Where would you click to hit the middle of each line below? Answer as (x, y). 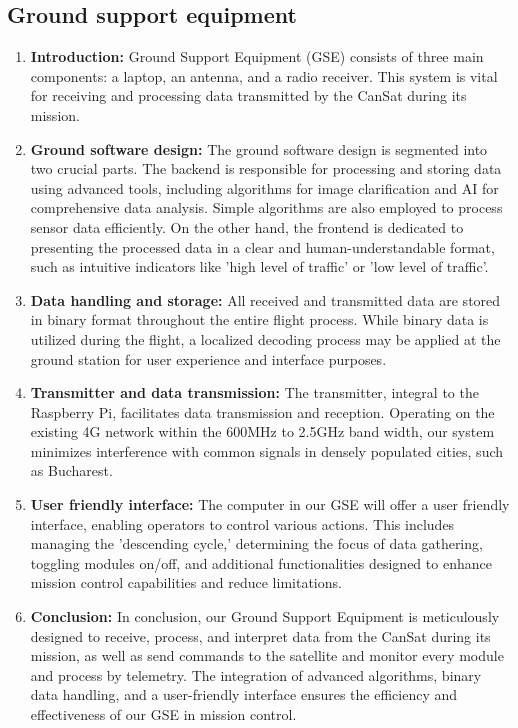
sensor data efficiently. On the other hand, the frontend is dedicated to (247, 226)
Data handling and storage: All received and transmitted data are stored (265, 299)
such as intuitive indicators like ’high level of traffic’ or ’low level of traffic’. (259, 266)
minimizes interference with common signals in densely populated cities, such (267, 450)
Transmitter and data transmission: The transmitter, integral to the (254, 392)
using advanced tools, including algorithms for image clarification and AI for (264, 187)
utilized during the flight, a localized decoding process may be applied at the (265, 338)
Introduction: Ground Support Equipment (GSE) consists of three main (257, 56)
